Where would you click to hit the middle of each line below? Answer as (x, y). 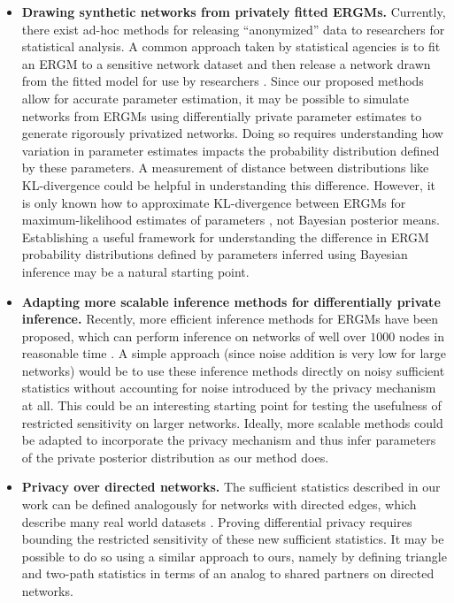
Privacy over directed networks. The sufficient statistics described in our (231, 487)
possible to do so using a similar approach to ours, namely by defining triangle (234, 556)
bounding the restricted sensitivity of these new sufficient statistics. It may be (233, 539)
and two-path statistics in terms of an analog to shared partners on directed (228, 573)
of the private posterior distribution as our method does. (175, 457)
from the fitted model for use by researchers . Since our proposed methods (223, 81)
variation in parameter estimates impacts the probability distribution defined (231, 150)
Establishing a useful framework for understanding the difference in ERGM (225, 237)
